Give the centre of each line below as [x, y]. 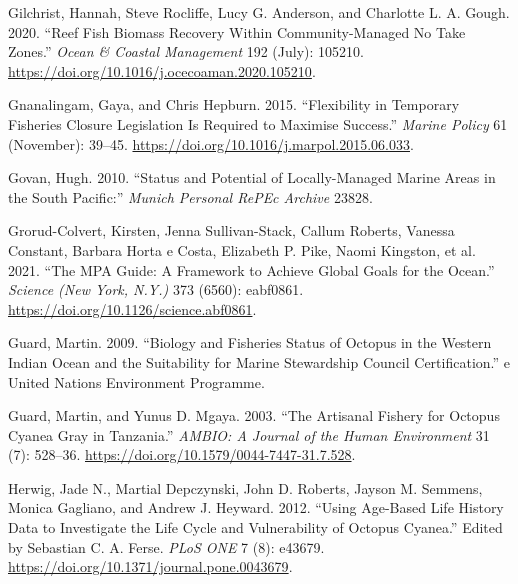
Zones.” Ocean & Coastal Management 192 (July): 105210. [186, 51]
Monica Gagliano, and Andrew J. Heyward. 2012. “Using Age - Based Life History [256, 507]
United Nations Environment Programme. [136, 381]
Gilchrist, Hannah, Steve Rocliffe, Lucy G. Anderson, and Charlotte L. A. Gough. [259, 12]
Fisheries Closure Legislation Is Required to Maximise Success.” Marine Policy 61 [258, 123]
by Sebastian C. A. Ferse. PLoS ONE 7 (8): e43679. [166, 546]
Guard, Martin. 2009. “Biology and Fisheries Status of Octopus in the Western [250, 342]
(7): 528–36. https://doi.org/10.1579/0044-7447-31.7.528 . [182, 454]
